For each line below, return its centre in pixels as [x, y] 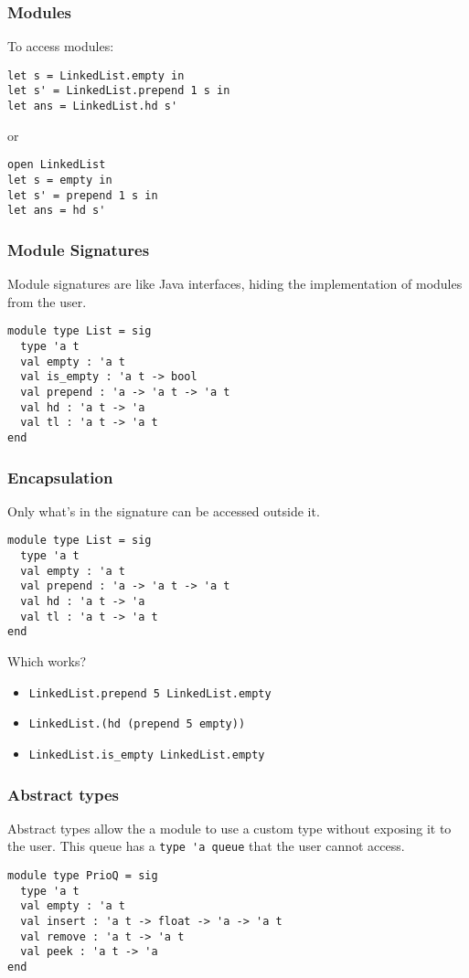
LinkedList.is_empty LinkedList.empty [147, 755]
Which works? [47, 661]
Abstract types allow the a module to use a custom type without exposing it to [229, 828]
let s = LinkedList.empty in [96, 75]
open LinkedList [57, 165]
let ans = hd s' [57, 211]
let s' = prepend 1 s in [83, 195]
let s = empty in [60, 181]
